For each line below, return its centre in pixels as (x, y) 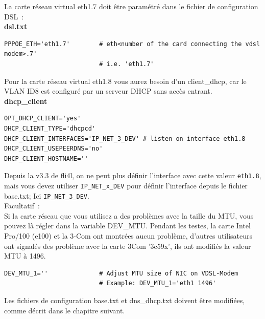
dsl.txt (16, 26)
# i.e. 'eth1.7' (127, 64)
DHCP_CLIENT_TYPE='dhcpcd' (50, 128)
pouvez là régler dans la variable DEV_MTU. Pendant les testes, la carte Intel (127, 226)
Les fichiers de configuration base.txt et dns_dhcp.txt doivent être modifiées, (125, 300)
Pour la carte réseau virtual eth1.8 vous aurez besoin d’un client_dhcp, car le (125, 81)
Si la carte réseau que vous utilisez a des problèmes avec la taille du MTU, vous (129, 215)
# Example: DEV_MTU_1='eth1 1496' (158, 283)
